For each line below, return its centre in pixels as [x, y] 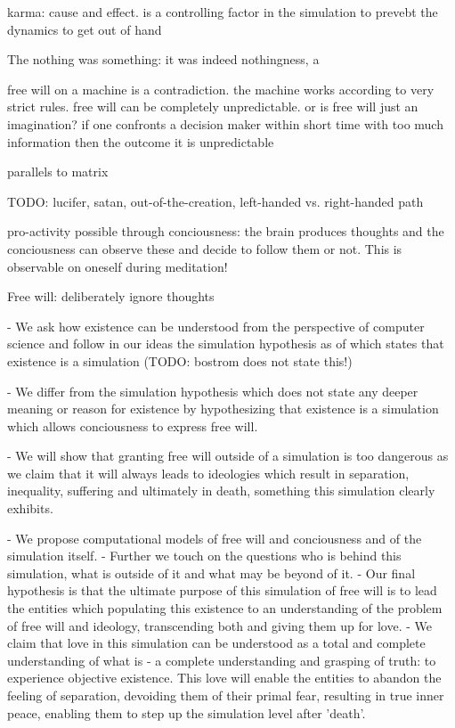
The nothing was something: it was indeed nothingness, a [163, 59]
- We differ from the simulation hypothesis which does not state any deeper [213, 391]
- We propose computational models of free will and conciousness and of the [215, 538]
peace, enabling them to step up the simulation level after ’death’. [187, 712]
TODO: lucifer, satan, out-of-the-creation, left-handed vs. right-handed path [215, 201]
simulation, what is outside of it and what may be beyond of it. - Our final [211, 573]
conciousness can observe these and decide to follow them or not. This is [205, 248]
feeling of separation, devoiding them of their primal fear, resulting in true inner [226, 695]
